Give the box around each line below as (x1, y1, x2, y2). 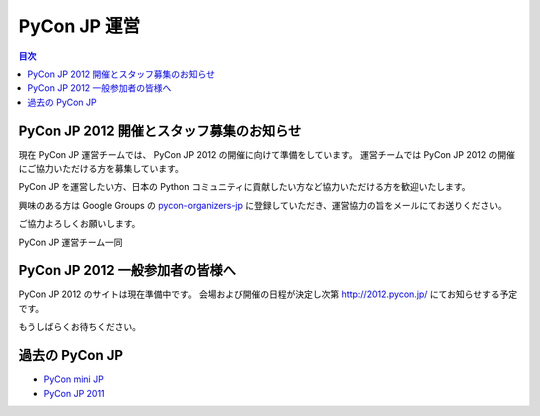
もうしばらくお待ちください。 (18, 321, 142, 333)
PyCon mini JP (43, 373, 104, 385)
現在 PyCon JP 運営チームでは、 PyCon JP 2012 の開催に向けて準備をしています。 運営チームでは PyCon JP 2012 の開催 (18, 148, 515, 160)
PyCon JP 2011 (43, 387, 105, 399)
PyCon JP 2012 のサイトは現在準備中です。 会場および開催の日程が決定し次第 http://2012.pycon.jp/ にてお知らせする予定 (18, 288, 518, 300)
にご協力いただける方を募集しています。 (18, 163, 184, 175)
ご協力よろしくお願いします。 (18, 218, 141, 230)
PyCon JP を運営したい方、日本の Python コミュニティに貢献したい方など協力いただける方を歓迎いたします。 (18, 181, 471, 193)
